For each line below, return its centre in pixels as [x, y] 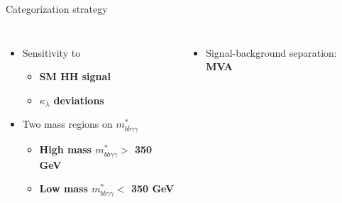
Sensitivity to [51, 52]
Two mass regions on [67, 124]
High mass [65, 149]
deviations [79, 100]
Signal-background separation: [271, 52]
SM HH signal [75, 76]
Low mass [64, 188]
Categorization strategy [57, 9]
